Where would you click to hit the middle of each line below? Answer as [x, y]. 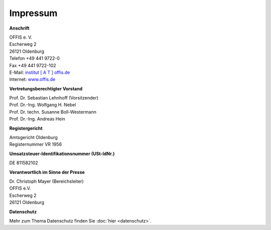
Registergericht [26, 128]
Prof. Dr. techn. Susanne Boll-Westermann [53, 112]
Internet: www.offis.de [32, 79]
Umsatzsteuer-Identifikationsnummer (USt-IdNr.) [62, 154]
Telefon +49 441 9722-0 [35, 58]
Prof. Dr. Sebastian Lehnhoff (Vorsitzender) [54, 98]
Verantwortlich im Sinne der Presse [47, 172]
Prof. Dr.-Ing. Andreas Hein [37, 119]
